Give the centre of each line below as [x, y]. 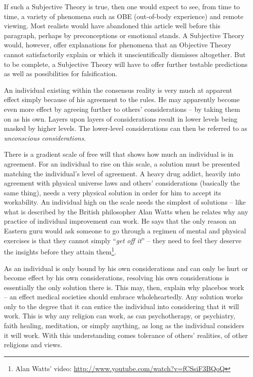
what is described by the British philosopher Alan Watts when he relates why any [126, 211]
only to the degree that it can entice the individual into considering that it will [122, 306]
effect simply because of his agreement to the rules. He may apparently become [122, 99]
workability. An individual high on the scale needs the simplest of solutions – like [125, 202]
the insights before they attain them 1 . [60, 251]
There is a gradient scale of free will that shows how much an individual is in [119, 154]
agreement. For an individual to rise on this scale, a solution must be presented [122, 163]
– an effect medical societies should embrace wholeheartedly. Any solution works [124, 297]
